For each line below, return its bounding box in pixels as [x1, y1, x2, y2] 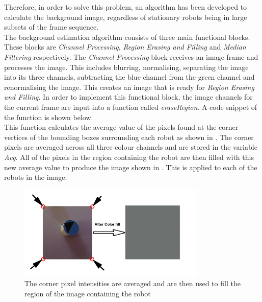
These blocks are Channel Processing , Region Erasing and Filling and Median [4, 41, 246, 52]
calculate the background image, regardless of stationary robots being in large [4, 11, 247, 22]
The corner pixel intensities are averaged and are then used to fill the [24, 278, 241, 289]
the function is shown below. [4, 111, 93, 122]
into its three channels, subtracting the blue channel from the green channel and [4, 72, 255, 82]
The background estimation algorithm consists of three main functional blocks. [4, 31, 250, 42]
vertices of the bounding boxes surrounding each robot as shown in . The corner [4, 131, 254, 142]
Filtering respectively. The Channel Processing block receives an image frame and [4, 51, 258, 62]
